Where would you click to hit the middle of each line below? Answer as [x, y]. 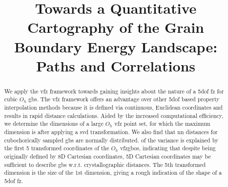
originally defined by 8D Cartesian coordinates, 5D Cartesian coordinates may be [107, 156]
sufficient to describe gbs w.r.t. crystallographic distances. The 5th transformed [105, 164]
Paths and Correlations [116, 65]
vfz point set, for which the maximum [162, 124]
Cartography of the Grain [116, 27]
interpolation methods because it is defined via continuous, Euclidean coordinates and [113, 107]
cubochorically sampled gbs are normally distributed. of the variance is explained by [111, 140]
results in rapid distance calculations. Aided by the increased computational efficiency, [114, 115]
